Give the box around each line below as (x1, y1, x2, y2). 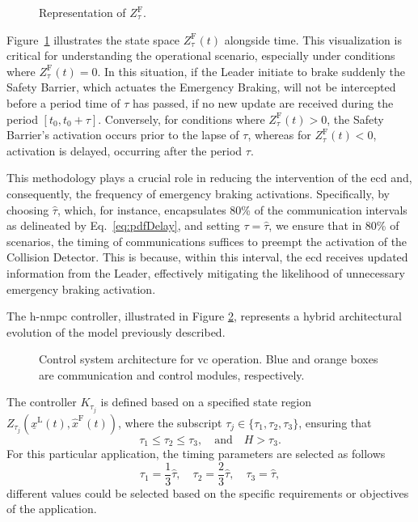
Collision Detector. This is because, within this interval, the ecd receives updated (6, 248, 408, 265)
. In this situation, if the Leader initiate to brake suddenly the (97, 62, 405, 79)
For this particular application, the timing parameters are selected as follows (6, 445, 386, 462)
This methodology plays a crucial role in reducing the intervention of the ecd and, (6, 169, 412, 186)
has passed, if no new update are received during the (132, 94, 394, 111)
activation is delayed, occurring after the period (6, 142, 243, 159)
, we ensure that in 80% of (268, 217, 399, 234)
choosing (6, 201, 49, 218)
